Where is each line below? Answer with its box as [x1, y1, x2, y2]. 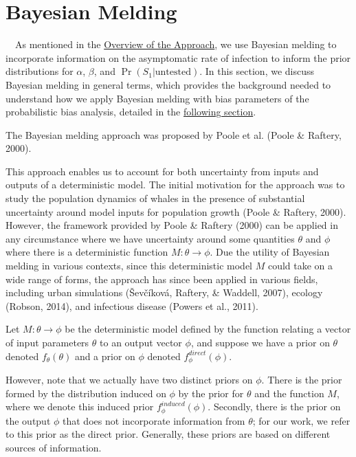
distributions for [5, 64, 74, 78]
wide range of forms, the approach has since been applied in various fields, [5, 271, 318, 286]
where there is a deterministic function [5, 245, 168, 259]
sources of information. [5, 440, 102, 454]
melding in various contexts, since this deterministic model [5, 258, 253, 273]
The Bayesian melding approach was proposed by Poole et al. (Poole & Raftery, [5, 127, 342, 142]
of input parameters [5, 335, 89, 349]
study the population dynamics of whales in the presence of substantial [5, 191, 305, 205]
